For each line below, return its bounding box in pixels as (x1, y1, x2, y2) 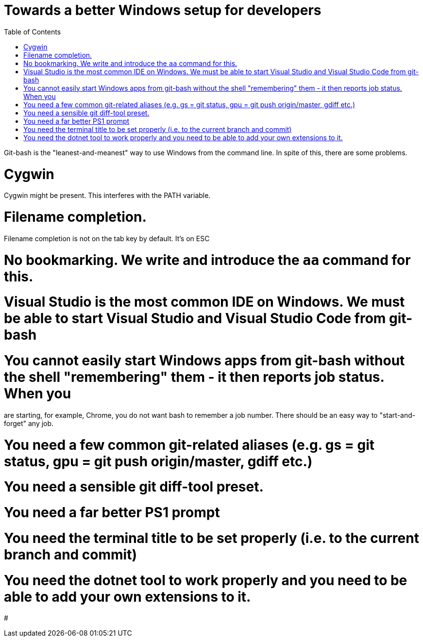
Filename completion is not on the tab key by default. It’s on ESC (4, 234, 210, 243)
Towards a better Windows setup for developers (4, 2, 321, 18)
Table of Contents (4, 27, 61, 36)
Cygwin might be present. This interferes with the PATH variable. (4, 191, 211, 200)
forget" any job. (4, 419, 54, 427)
